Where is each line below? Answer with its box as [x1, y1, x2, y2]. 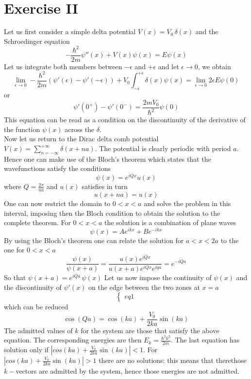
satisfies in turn [82, 181, 128, 191]
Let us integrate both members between [4, 61, 122, 71]
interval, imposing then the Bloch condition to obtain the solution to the [4, 208, 220, 218]
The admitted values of [4, 325, 73, 335]
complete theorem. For [4, 217, 71, 227]
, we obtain [198, 61, 231, 71]
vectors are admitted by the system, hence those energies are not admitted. [16, 366, 239, 376]
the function [4, 124, 40, 134]
